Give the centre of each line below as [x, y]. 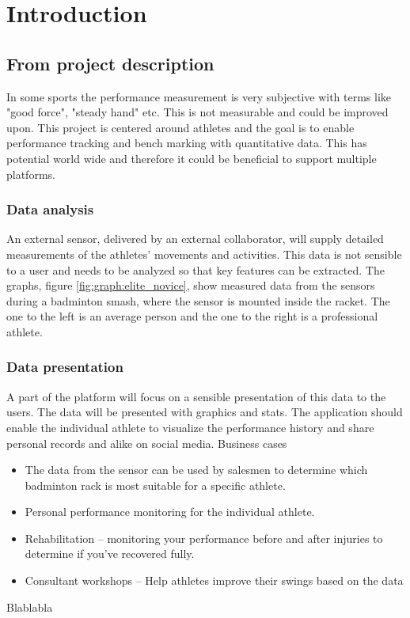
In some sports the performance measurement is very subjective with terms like [199, 96]
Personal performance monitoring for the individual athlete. [170, 512]
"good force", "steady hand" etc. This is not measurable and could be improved [197, 112]
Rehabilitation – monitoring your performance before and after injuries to [204, 538]
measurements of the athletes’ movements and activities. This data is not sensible [204, 254]
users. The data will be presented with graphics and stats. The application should [205, 412]
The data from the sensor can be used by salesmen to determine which [196, 470]
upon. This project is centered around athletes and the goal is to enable [180, 127]
